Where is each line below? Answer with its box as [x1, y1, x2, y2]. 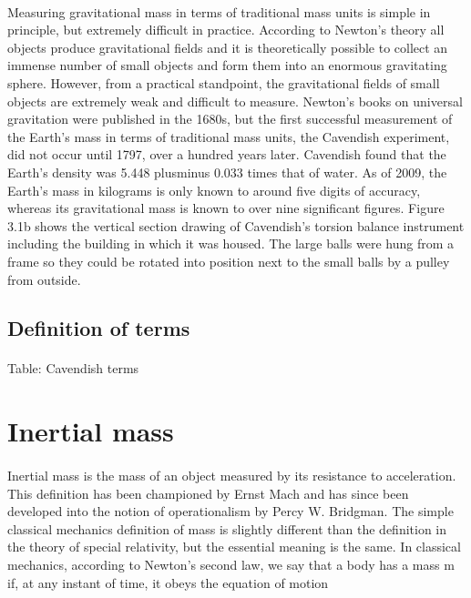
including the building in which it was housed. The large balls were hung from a [7, 234, 454, 253]
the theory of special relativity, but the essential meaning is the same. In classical [7, 537, 461, 556]
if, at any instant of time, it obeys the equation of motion [7, 573, 329, 592]
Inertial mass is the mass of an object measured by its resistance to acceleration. [7, 466, 456, 485]
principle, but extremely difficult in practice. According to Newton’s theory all [7, 20, 445, 39]
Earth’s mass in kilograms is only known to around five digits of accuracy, [7, 180, 421, 199]
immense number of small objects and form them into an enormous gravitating [7, 56, 447, 75]
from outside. [7, 269, 81, 289]
